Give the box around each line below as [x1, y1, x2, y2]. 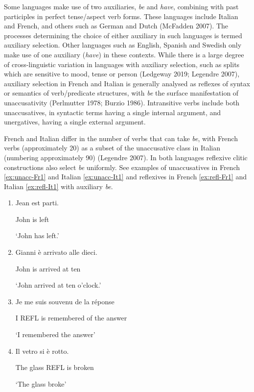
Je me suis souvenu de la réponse [15, 296, 115, 306]
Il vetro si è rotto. [15, 345, 69, 356]
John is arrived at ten [15, 263, 81, 273]
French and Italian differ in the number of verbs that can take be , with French [4, 133, 238, 143]
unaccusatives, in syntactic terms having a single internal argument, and [4, 107, 221, 117]
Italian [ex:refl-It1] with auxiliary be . [4, 181, 113, 191]
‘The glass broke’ [15, 378, 67, 389]
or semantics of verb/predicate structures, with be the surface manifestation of [4, 88, 239, 98]
